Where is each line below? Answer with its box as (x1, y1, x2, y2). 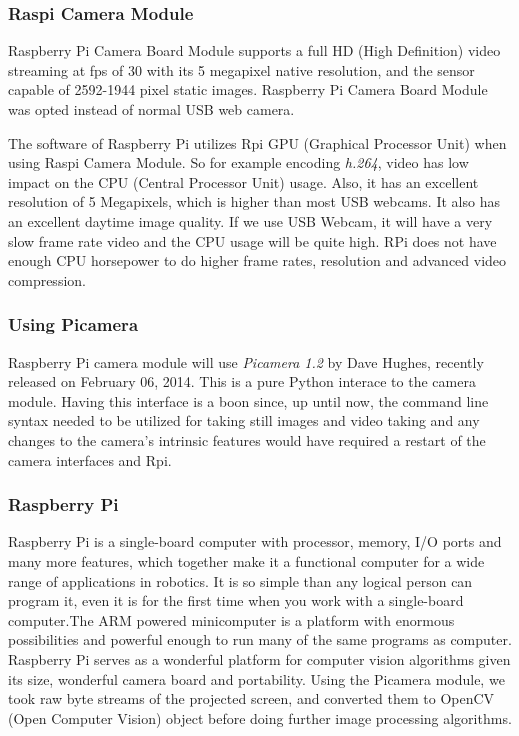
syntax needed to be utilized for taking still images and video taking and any (8, 410, 480, 431)
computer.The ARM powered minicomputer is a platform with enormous (8, 609, 455, 630)
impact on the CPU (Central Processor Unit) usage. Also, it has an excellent (8, 171, 479, 192)
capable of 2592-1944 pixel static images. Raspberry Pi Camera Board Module (8, 79, 488, 100)
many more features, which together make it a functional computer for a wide (8, 550, 485, 571)
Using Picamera (8, 312, 139, 337)
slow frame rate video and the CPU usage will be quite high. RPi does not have (8, 230, 497, 251)
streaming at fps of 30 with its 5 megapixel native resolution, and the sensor (8, 59, 475, 80)
